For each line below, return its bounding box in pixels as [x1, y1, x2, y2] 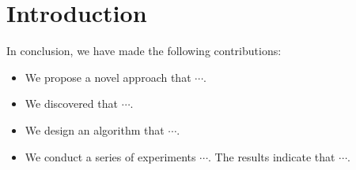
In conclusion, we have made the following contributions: [6, 42, 282, 59]
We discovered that [25, 95, 118, 112]
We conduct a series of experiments [25, 148, 196, 164]
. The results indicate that [208, 148, 335, 164]
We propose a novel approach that [25, 68, 191, 85]
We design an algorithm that [25, 121, 165, 138]
